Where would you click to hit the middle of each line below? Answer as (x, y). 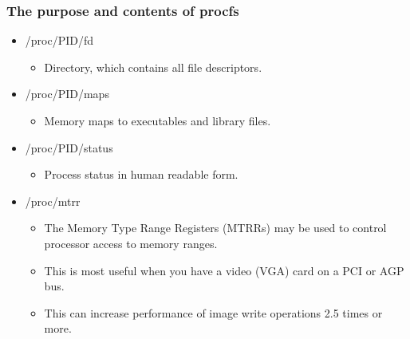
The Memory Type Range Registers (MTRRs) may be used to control (215, 228)
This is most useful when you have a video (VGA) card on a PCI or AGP (224, 270)
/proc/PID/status (69, 147)
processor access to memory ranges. (131, 243)
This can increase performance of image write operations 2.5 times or (213, 312)
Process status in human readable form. (141, 174)
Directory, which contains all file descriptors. (153, 67)
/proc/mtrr (53, 201)
